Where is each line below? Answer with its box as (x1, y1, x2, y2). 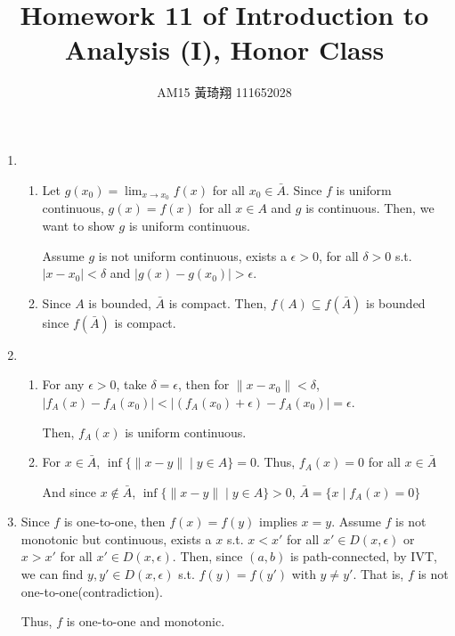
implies (259, 512, 297, 531)
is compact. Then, (168, 293, 267, 312)
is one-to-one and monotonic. (66, 612, 225, 631)
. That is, (353, 565, 404, 583)
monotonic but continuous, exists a (20, 529, 212, 548)
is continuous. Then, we (305, 199, 435, 217)
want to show (42, 216, 115, 234)
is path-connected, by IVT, (289, 547, 437, 566)
